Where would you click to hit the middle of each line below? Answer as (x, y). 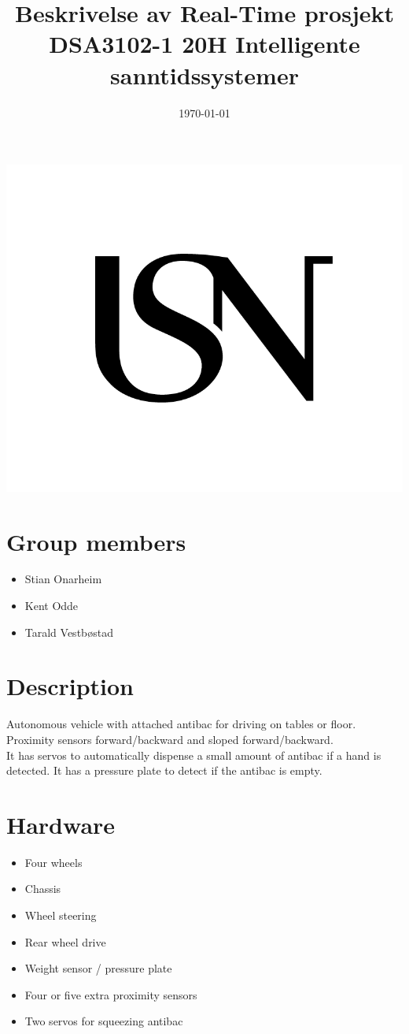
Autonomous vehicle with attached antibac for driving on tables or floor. (181, 724)
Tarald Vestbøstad (69, 632)
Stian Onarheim (63, 579)
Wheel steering (61, 915)
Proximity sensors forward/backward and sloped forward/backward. (170, 739)
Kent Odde (52, 606)
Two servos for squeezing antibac (104, 1021)
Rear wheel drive (65, 941)
